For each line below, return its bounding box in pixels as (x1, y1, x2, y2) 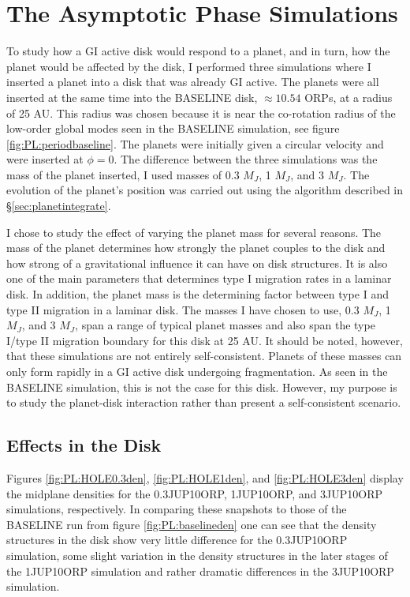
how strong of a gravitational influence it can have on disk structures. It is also (6, 254, 388, 271)
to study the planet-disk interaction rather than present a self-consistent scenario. (6, 394, 401, 411)
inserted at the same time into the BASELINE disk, (6, 88, 258, 105)
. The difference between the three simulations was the (114, 151, 378, 167)
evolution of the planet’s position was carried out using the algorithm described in (6, 182, 404, 198)
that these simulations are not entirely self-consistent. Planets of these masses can (6, 347, 402, 364)
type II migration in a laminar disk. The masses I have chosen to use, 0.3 (6, 301, 360, 317)
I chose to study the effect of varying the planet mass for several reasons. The (6, 223, 382, 240)
